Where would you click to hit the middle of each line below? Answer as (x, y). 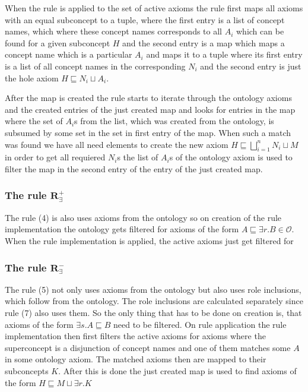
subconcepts (27, 370)
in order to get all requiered (55, 157)
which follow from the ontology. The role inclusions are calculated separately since (154, 301)
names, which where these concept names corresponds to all (114, 31)
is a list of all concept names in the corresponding (95, 66)
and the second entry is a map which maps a (204, 42)
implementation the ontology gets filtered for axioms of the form (122, 229)
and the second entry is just (251, 66)
